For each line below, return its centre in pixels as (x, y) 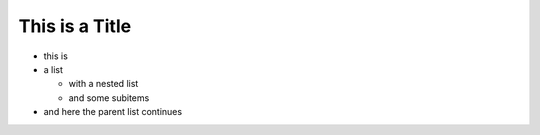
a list (53, 69)
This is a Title (75, 26)
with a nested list (103, 84)
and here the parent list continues (113, 112)
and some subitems (109, 97)
